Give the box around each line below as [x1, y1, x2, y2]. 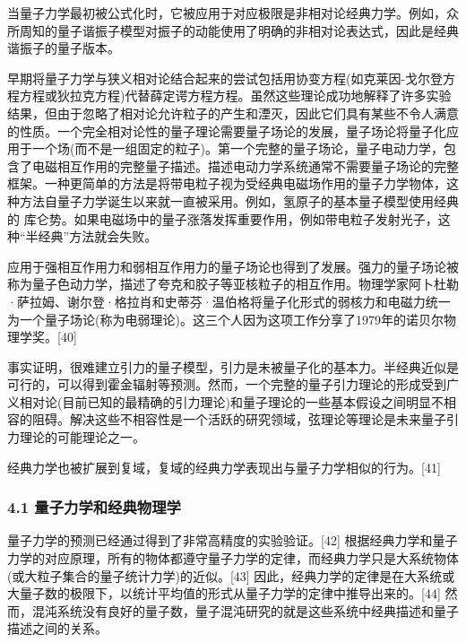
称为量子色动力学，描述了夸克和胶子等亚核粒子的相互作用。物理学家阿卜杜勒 [7, 274, 459, 293]
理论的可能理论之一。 [19, 428, 145, 447]
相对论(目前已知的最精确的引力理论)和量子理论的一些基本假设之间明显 [19, 392, 431, 411]
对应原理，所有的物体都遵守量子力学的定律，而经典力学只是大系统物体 [44, 549, 459, 568]
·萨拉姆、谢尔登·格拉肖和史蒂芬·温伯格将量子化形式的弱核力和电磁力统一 [7, 291, 451, 310]
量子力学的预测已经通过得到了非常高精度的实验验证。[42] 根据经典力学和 [7, 531, 433, 550]
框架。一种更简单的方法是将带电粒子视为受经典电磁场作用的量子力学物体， [7, 174, 446, 193]
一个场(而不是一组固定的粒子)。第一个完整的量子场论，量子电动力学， [31, 139, 444, 158]
